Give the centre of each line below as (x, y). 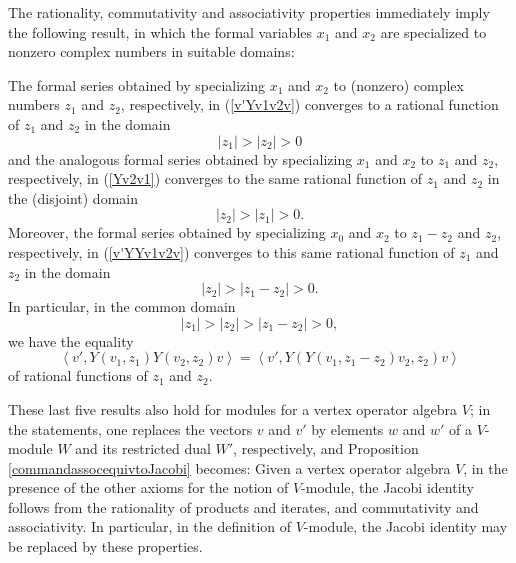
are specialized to (433, 31)
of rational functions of (78, 375)
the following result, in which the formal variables (160, 31)
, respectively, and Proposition (326, 448)
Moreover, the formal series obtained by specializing (167, 232)
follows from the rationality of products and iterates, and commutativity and (243, 506)
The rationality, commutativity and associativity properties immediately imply (249, 12)
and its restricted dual (143, 448)
